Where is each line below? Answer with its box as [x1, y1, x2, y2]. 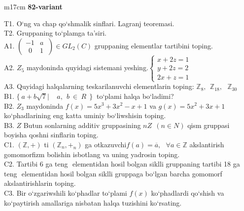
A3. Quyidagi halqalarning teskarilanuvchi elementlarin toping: [4, 81, 194, 91]
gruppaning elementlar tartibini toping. [94, 40, 213, 50]
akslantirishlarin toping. [4, 178, 76, 188]
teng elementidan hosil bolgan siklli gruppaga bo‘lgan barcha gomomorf [4, 168, 222, 178]
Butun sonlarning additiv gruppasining [23, 120, 141, 130]
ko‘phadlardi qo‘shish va [151, 187, 224, 198]
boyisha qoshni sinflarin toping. [4, 129, 99, 140]
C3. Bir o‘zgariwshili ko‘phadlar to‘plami [4, 187, 127, 198]
